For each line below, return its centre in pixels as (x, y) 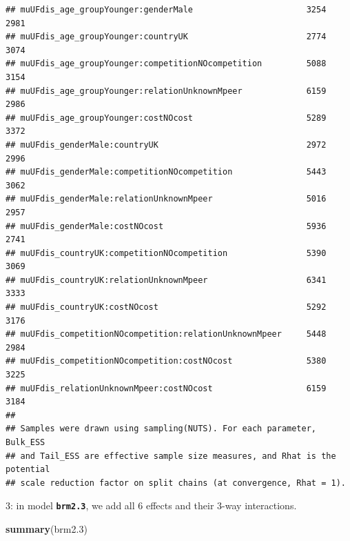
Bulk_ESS (25, 442)
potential (28, 470)
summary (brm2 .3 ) (47, 529)
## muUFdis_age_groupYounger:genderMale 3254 (166, 10)
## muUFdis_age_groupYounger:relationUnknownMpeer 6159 (166, 91)
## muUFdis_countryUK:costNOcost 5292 (166, 307)
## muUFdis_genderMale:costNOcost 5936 (166, 226)
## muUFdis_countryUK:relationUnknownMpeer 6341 (166, 280)
